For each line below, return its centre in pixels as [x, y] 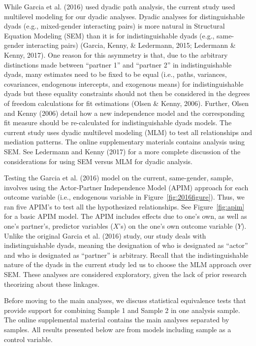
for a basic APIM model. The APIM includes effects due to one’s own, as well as [126, 216]
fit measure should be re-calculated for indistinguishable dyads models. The [118, 122]
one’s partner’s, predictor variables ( [59, 226]
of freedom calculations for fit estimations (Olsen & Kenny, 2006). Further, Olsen [126, 103]
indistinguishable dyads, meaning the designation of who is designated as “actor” [126, 245]
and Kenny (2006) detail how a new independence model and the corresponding [124, 113]
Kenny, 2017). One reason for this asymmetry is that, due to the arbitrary [116, 54]
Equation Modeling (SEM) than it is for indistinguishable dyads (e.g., [109, 35]
